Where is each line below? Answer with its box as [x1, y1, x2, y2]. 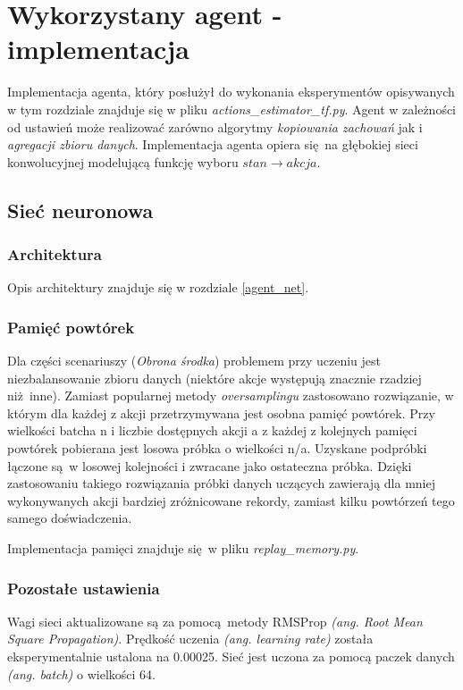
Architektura [7, 242, 103, 265]
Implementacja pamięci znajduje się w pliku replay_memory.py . [7, 539, 359, 558]
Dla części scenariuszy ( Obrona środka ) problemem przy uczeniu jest [7, 351, 382, 370]
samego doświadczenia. [7, 509, 132, 527]
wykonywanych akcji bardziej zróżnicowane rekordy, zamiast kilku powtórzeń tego [7, 491, 455, 509]
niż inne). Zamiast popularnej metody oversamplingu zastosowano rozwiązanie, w [7, 386, 454, 405]
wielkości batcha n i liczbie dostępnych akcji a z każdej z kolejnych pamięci [7, 421, 417, 440]
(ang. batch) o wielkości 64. [7, 664, 156, 683]
